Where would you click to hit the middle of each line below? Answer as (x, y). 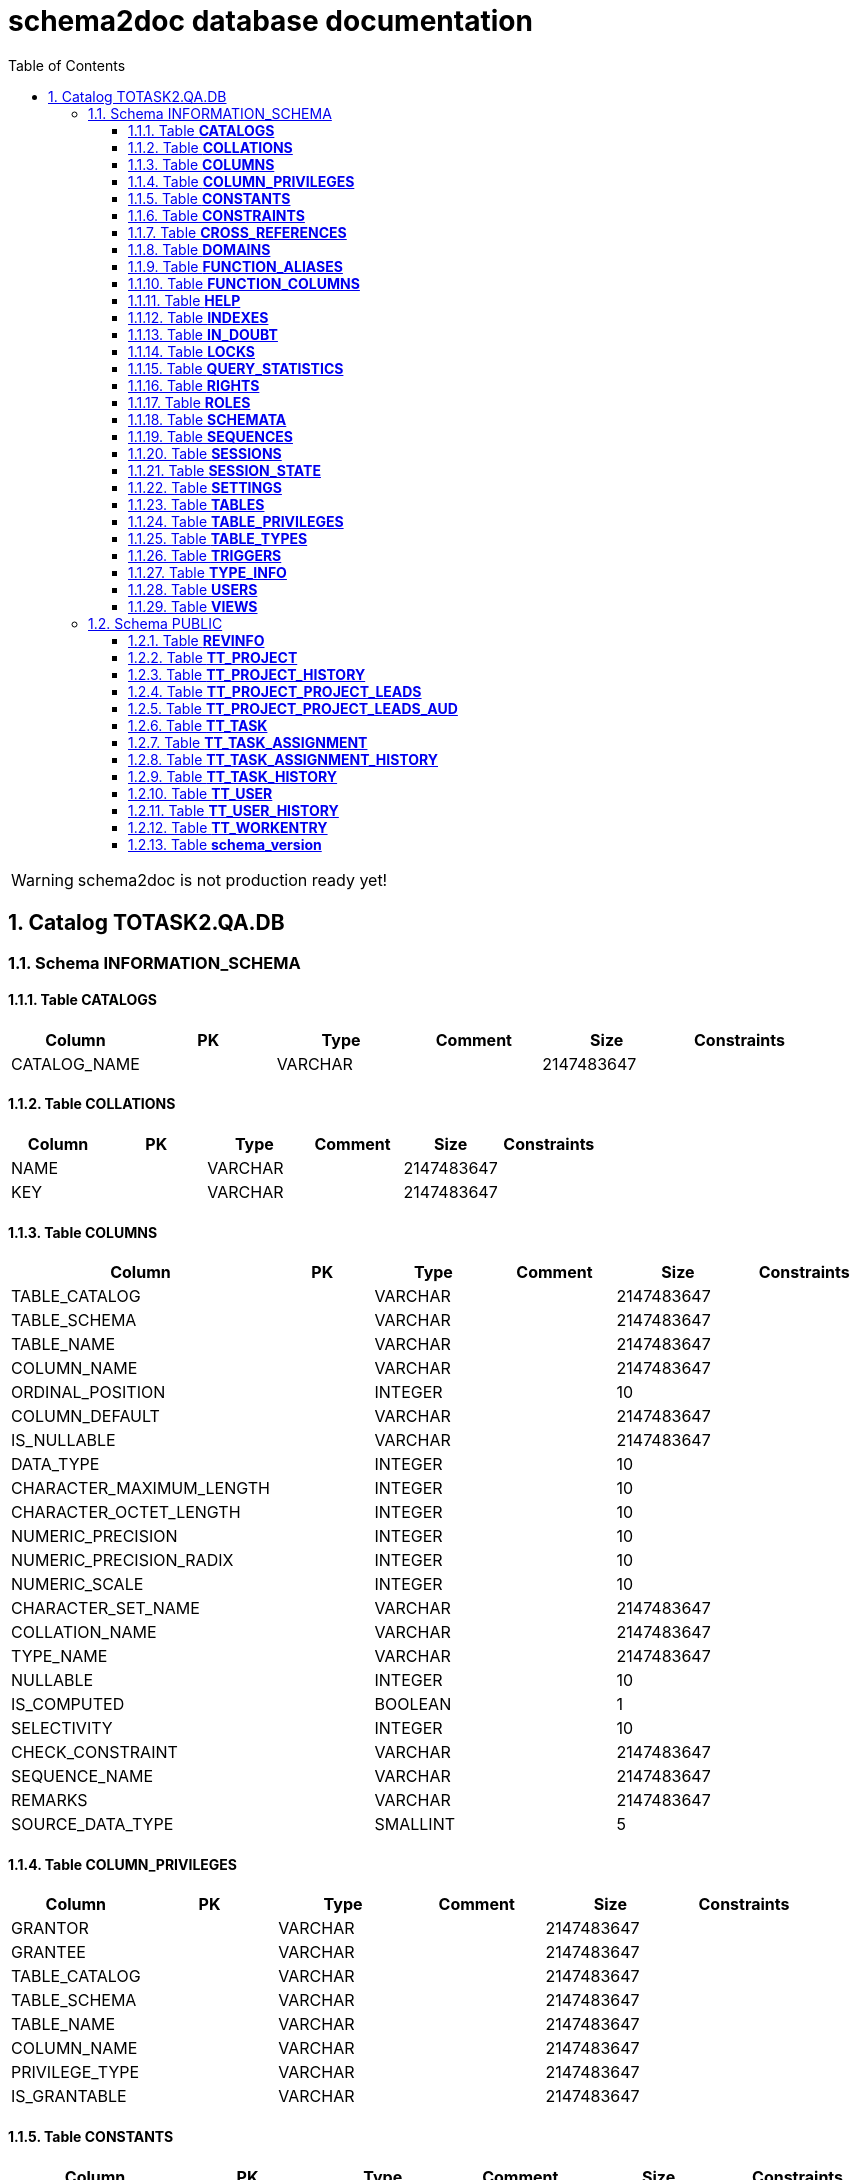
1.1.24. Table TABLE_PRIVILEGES (236, 521)
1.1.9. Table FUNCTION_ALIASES (235, 266)
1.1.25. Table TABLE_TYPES (218, 538)
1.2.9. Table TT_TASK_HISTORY (233, 776)
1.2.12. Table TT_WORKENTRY (228, 827)
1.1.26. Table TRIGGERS (205, 555)
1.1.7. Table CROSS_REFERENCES (237, 232)
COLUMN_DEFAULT (85, 1416)
